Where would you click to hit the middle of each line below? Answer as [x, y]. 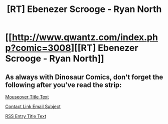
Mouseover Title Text [27, 97]
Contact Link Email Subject [33, 106]
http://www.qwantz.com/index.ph [85, 37]
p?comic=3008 [38, 48]
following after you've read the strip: [63, 85]
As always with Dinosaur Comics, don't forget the [84, 77]
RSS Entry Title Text [26, 116]
